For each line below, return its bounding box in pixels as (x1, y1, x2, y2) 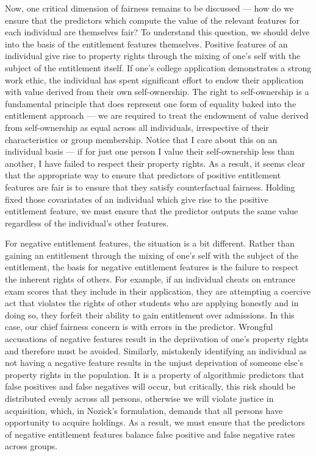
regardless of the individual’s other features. (5, 216, 169, 229)
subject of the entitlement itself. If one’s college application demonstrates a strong (5, 61, 312, 74)
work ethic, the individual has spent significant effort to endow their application (5, 73, 304, 86)
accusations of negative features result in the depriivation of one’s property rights (5, 332, 309, 345)
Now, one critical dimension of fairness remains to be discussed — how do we (5, 2, 294, 14)
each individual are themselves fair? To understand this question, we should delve (5, 26, 310, 38)
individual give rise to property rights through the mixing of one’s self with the (5, 49, 301, 62)
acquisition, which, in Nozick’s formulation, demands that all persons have (5, 404, 283, 416)
